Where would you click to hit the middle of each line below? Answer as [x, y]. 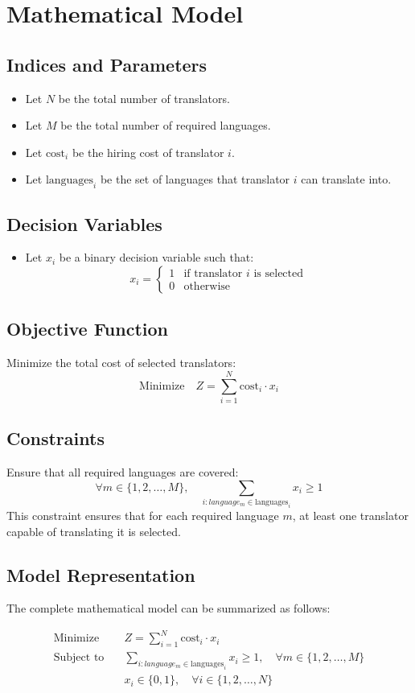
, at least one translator [350, 515]
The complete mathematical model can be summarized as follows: [168, 608]
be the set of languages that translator [195, 179]
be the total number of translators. [144, 98]
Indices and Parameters [107, 64]
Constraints [55, 438]
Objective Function [88, 329]
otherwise [207, 287]
